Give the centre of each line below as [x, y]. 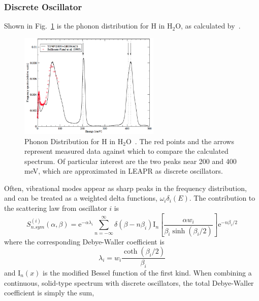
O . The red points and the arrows [180, 141]
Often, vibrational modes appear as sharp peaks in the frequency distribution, [125, 188]
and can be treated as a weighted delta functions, [81, 198]
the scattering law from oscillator [56, 208]
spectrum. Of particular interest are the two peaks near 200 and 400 [131, 161]
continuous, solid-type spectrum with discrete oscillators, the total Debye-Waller [129, 282]
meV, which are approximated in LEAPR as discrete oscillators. [124, 171]
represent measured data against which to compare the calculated [126, 151]
